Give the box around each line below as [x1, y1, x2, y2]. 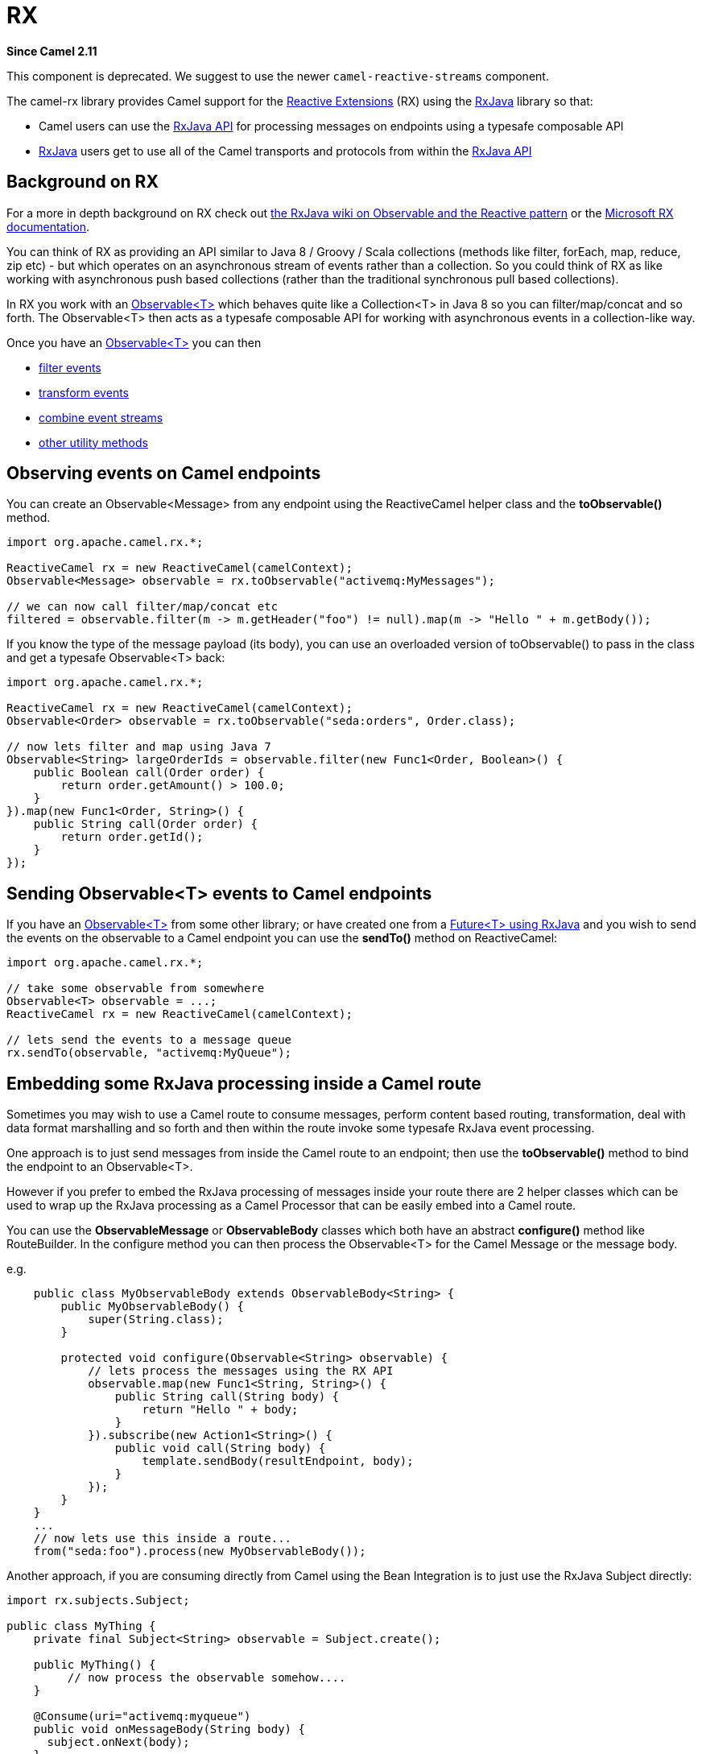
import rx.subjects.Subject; [6, 1594, 190, 1607]
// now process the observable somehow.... [67, 1671, 346, 1685]
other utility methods [39, 435, 148, 449]
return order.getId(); [60, 830, 204, 844]
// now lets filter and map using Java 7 [6, 740, 271, 754]
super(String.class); [88, 1313, 224, 1326]
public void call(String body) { [114, 1442, 326, 1455]
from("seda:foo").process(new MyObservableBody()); [33, 1545, 366, 1558]
